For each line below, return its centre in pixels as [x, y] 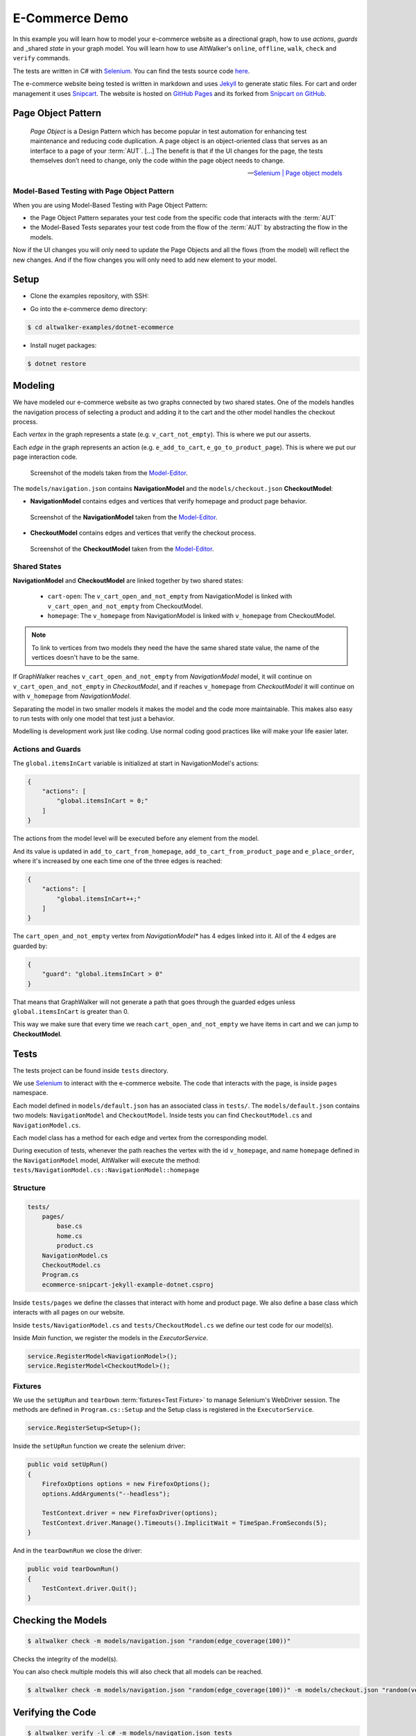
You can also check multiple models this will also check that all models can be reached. [138, 1672]
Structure [29, 1187]
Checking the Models [60, 1620]
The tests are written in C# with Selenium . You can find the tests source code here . [131, 71]
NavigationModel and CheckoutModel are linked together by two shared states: [128, 581]
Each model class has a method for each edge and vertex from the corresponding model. [140, 1137]
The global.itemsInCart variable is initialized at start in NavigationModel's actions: [136, 763]
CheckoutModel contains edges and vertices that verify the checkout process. [143, 533]
